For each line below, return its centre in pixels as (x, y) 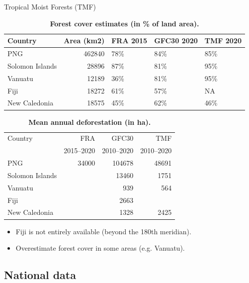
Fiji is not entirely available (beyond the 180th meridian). (103, 231)
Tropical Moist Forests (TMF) (50, 6)
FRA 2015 (129, 41)
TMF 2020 (223, 41)
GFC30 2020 (176, 41)
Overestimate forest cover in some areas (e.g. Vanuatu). (100, 248)
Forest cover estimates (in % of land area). (124, 23)
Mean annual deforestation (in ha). (90, 122)
